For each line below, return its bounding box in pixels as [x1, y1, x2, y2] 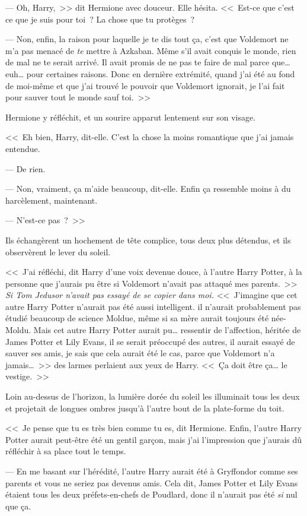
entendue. [5, 142, 40, 154]
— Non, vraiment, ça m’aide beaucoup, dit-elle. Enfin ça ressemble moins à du [5, 182, 291, 195]
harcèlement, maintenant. [5, 194, 98, 206]
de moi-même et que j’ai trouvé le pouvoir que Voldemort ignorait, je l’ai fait [5, 79, 285, 91]
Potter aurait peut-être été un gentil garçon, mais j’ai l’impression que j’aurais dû [5, 433, 302, 445]
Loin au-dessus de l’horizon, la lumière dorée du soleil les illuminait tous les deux [5, 390, 300, 403]
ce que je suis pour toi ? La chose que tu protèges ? [5, 12, 195, 25]
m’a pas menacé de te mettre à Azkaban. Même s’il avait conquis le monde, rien [5, 44, 296, 56]
